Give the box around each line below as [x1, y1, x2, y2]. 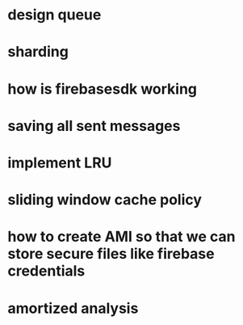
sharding [7, 43, 69, 61]
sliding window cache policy [7, 191, 203, 209]
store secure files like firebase [7, 245, 215, 264]
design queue [7, 6, 102, 24]
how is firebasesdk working [7, 79, 198, 98]
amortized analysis [7, 299, 139, 317]
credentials [7, 262, 86, 281]
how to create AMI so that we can [7, 228, 236, 246]
